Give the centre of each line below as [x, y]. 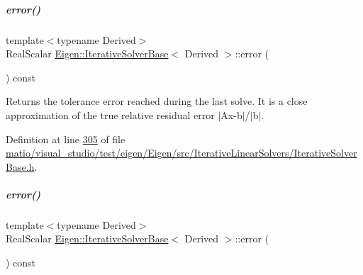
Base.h [20, 166]
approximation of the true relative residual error [110, 114]
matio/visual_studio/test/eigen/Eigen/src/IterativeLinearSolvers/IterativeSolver [181, 153]
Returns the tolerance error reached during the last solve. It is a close [157, 101]
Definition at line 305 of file [66, 139]
